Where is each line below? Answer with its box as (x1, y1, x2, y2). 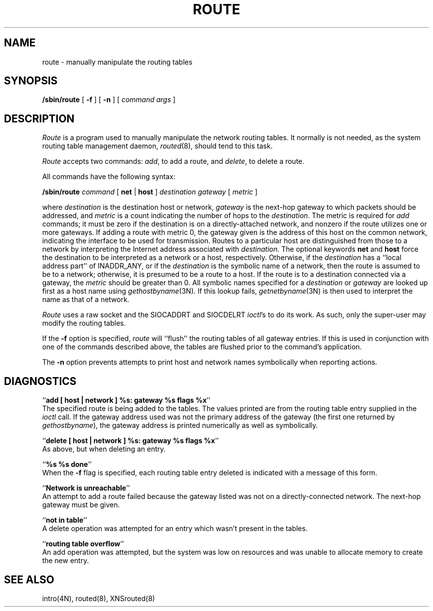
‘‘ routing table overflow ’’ (42, 539, 124, 548)
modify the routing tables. (42, 319, 126, 328)
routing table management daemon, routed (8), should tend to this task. (42, 142, 273, 151)
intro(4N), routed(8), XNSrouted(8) (42, 594, 155, 603)
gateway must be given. (42, 500, 120, 509)
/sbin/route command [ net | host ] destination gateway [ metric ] (42, 188, 258, 196)
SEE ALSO (4, 573, 54, 586)
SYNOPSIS (4, 75, 58, 87)
